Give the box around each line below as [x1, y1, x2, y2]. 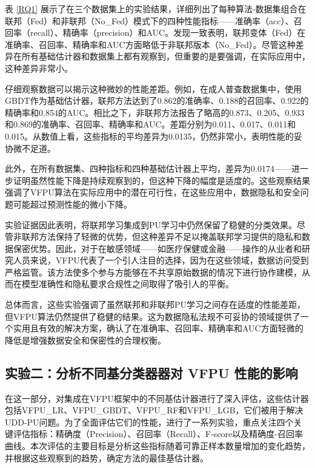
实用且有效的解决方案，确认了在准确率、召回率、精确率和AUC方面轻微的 [13, 322, 303, 334]
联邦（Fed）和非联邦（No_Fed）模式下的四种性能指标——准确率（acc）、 [5, 14, 294, 27]
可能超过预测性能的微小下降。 [13, 197, 132, 210]
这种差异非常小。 [5, 61, 73, 74]
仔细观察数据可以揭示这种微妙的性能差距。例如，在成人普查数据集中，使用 [5, 82, 302, 95]
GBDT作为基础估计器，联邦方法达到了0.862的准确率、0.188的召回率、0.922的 [5, 94, 309, 107]
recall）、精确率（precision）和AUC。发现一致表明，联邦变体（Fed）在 [30, 26, 306, 39]
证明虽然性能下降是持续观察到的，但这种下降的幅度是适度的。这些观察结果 [13, 174, 310, 186]
